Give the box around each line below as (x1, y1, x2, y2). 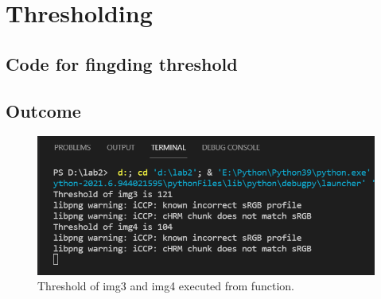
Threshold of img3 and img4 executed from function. (37, 278, 294, 294)
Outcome (6, 98, 81, 122)
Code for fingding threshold (6, 51, 238, 76)
